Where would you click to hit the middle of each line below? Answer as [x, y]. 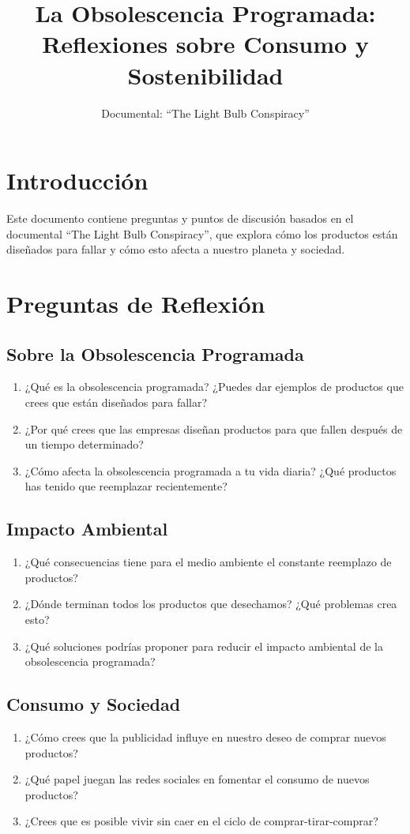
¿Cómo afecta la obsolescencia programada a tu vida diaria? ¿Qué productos [211, 470]
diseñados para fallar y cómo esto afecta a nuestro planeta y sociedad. [176, 249]
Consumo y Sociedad [94, 704]
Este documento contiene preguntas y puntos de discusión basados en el [180, 218]
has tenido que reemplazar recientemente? [126, 486]
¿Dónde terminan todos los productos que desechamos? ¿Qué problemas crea [211, 604]
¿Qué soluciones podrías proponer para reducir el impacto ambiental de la [204, 646]
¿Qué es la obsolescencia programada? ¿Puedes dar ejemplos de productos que [214, 387]
